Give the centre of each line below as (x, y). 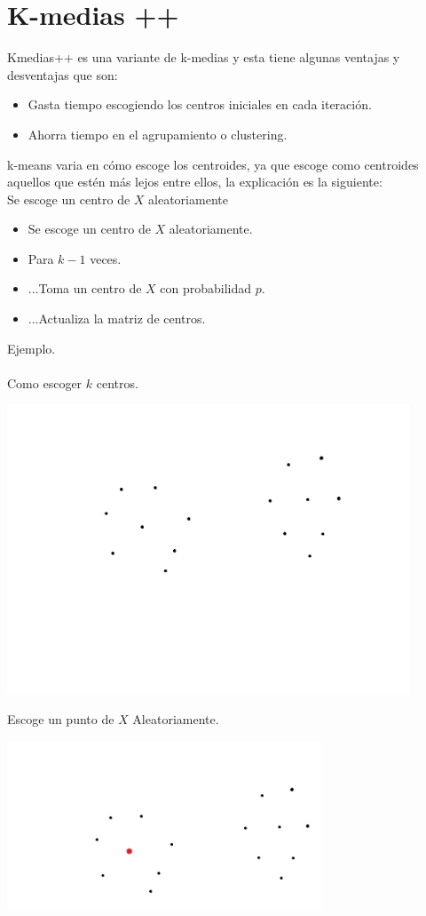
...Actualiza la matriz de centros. (117, 319)
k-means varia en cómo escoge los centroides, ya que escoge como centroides (213, 164)
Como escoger (45, 382)
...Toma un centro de (85, 288)
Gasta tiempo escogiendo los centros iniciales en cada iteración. (200, 104)
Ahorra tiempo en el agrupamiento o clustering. (158, 134)
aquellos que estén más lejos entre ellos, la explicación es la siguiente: (195, 182)
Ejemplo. (32, 348)
